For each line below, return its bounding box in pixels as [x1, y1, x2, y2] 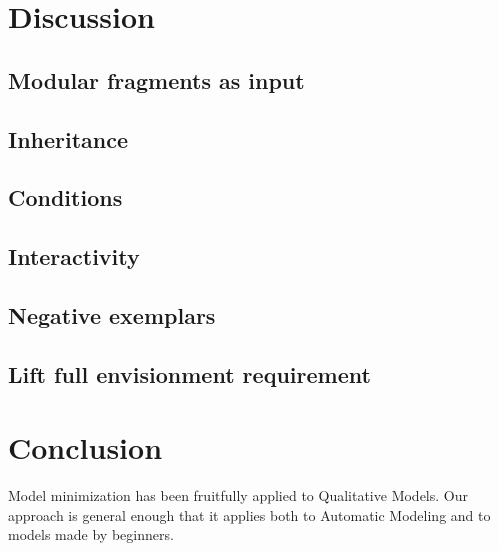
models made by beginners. [8, 524, 174, 545]
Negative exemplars [8, 299, 216, 330]
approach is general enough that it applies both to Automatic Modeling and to [8, 504, 491, 525]
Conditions [8, 182, 123, 213]
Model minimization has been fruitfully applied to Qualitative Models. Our [8, 485, 468, 506]
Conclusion [8, 427, 163, 468]
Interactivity [8, 241, 140, 272]
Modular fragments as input [8, 64, 305, 95]
